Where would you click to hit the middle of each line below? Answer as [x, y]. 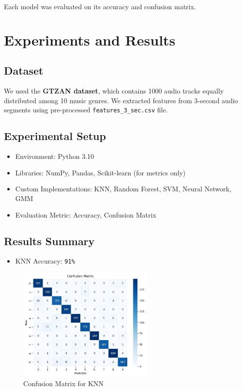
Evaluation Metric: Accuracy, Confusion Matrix [86, 214]
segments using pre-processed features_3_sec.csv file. [86, 110]
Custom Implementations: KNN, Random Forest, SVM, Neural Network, [123, 189]
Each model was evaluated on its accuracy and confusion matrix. [100, 6]
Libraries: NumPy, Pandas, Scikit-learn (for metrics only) [100, 172]
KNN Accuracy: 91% [45, 261]
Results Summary [49, 241]
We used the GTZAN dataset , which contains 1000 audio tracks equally [114, 91]
